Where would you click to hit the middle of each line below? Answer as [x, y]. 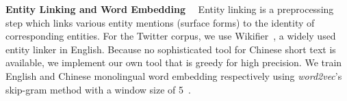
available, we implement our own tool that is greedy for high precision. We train [174, 62]
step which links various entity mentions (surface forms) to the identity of [160, 22]
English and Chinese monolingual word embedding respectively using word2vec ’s [174, 75]
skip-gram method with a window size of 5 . [98, 89]
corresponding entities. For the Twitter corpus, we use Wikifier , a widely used [171, 36]
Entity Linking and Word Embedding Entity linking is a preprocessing [170, 9]
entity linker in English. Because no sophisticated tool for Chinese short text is [171, 49]
